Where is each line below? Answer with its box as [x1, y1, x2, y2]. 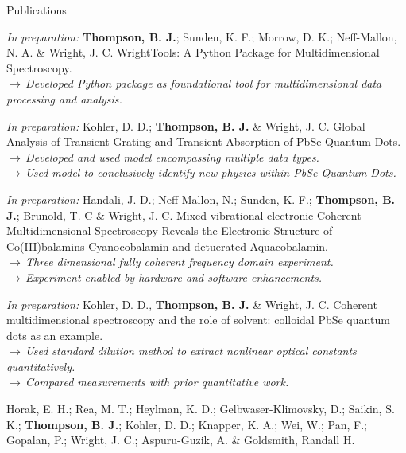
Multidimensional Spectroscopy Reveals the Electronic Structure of [6, 222, 333, 239]
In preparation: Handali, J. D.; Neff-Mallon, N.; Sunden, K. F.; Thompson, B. [6, 190, 396, 207]
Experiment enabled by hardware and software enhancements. [25, 268, 323, 285]
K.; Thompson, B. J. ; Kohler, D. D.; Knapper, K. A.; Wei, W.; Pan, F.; [6, 416, 367, 432]
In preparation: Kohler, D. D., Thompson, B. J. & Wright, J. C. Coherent [6, 295, 377, 312]
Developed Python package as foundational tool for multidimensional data [25, 75, 382, 92]
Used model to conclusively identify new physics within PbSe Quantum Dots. [25, 164, 396, 181]
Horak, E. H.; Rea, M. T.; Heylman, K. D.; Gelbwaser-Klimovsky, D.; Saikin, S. [6, 400, 395, 417]
